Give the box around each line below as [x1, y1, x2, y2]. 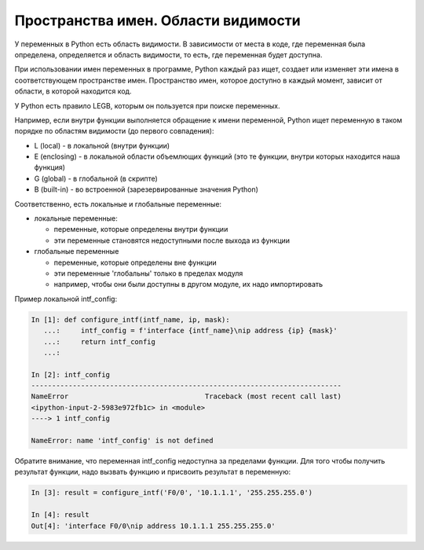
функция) [34, 163, 66, 172]
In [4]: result [31, 511, 90, 519]
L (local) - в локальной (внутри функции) [34, 141, 170, 150]
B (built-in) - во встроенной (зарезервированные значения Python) [34, 185, 259, 194]
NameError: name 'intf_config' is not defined [31, 436, 214, 445]
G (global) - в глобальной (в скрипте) [34, 174, 159, 183]
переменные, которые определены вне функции [53, 258, 217, 267]
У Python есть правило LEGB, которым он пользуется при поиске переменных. [14, 101, 280, 110]
